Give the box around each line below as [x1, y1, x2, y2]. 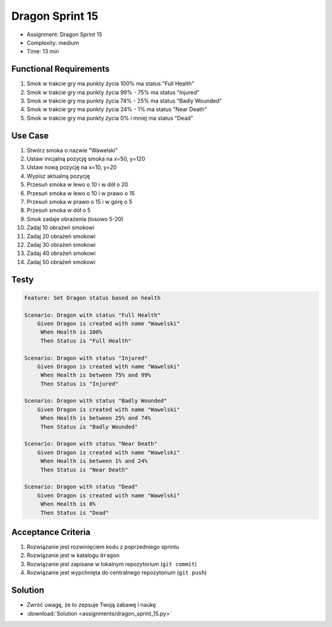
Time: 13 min [26, 48, 60, 55]
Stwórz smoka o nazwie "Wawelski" [26, 146, 118, 154]
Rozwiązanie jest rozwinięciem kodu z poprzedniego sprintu [26, 543, 180, 551]
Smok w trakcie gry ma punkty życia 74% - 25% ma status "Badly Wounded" [26, 97, 223, 104]
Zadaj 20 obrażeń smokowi [26, 232, 96, 240]
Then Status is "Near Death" [40, 466, 128, 473]
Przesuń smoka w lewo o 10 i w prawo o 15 [26, 189, 135, 197]
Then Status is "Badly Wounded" [40, 423, 138, 430]
